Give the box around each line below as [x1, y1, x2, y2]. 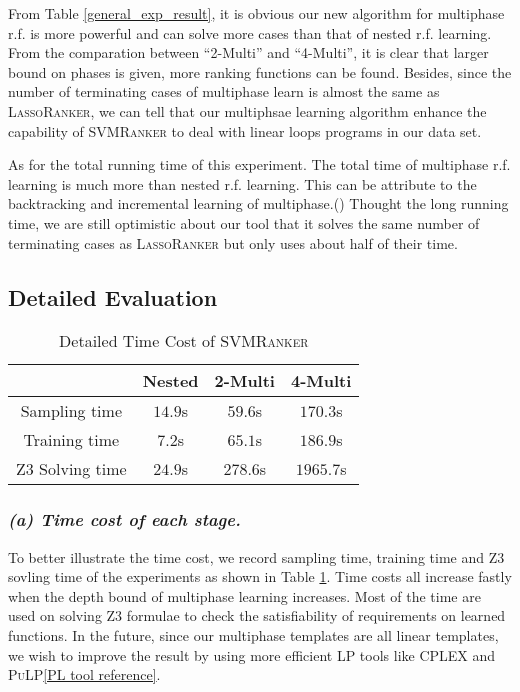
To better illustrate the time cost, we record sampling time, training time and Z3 [8, 546, 505, 567]
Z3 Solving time [16, 457, 127, 481]
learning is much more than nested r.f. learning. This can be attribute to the [8, 173, 477, 194]
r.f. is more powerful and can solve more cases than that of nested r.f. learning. [8, 22, 492, 43]
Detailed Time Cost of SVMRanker [59, 329, 309, 353]
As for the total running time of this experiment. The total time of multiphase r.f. [8, 154, 511, 175]
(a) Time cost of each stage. [8, 507, 241, 532]
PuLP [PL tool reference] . [8, 664, 161, 685]
